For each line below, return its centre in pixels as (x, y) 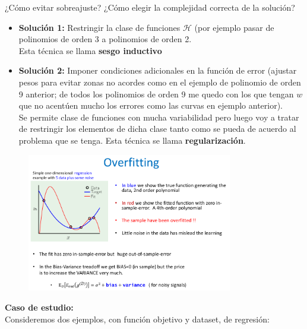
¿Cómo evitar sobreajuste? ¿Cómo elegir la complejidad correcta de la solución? (150, 7)
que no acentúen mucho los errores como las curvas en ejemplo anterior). (151, 105)
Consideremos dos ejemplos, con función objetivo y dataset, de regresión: (137, 319)
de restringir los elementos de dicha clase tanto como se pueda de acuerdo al (157, 129)
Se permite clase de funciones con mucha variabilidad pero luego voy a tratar (159, 117)
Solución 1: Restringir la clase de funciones (99, 27)
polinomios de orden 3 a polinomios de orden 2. (105, 39)
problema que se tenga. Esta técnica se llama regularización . (132, 140)
